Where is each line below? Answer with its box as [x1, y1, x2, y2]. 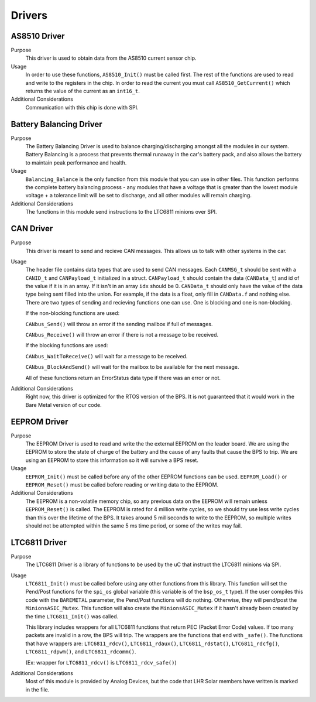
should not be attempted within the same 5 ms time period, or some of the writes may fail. [25, 522, 242, 529]
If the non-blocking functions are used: [25, 310, 120, 317]
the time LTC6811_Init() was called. [25, 612, 119, 620]
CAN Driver [11, 224, 53, 234]
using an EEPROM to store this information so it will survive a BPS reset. [25, 457, 199, 464]
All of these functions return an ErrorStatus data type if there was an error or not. [25, 374, 221, 381]
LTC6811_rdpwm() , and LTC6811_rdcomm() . [25, 648, 136, 655]
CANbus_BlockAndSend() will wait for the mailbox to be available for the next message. [25, 364, 239, 371]
